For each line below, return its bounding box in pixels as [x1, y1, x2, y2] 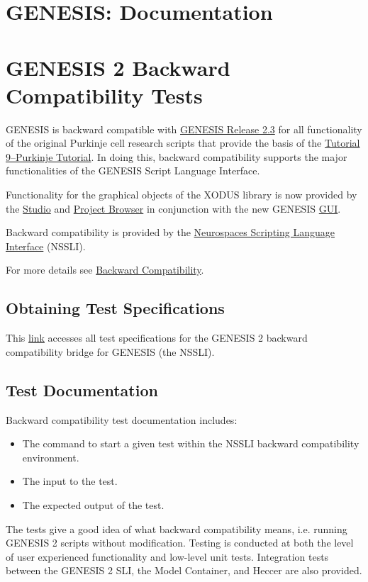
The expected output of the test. [22, 498, 165, 512]
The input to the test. [22, 474, 118, 488]
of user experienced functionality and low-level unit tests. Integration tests [6, 549, 329, 564]
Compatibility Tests [6, 80, 203, 109]
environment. [22, 449, 79, 464]
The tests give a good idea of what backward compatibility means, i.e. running [6, 521, 347, 536]
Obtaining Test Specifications [6, 297, 225, 319]
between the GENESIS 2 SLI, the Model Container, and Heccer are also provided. [6, 563, 362, 578]
